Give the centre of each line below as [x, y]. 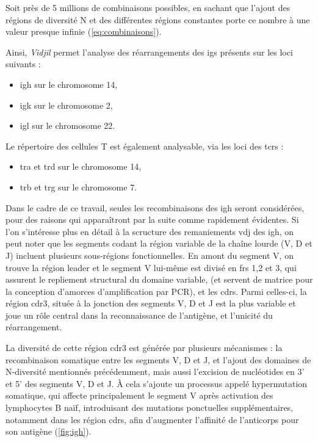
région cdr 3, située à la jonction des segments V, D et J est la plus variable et [151, 303]
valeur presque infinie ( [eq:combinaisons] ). [84, 31]
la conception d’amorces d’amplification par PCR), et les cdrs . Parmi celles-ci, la [156, 291]
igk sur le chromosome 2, [66, 105]
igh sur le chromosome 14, [69, 84]
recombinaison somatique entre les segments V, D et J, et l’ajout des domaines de [158, 359]
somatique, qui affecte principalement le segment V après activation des [139, 395]
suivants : [23, 64]
